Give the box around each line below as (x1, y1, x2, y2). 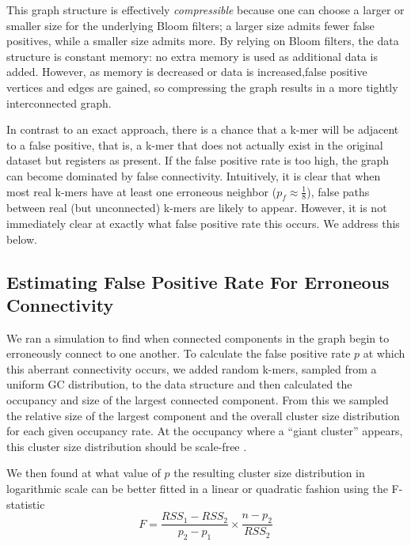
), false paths (306, 183, 370, 199)
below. (6, 230, 37, 247)
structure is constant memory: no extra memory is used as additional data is (6, 47, 378, 64)
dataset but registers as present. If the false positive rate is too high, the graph (6, 152, 390, 169)
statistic (6, 495, 45, 512)
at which (363, 345, 405, 362)
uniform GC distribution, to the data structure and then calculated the (6, 376, 352, 392)
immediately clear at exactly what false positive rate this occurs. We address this (6, 214, 400, 231)
